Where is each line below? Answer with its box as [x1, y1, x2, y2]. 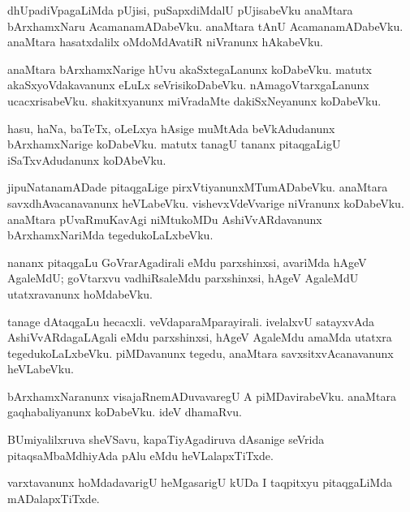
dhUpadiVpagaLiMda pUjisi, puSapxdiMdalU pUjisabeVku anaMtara [7, 2, 353, 18]
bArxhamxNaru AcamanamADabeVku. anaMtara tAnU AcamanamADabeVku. [7, 17, 404, 34]
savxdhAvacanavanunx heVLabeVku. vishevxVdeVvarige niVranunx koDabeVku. [7, 194, 404, 211]
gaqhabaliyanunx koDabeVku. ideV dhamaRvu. [7, 403, 243, 420]
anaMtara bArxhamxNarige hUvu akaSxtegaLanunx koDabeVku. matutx [7, 60, 372, 77]
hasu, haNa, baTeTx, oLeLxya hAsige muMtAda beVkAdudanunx [7, 119, 335, 136]
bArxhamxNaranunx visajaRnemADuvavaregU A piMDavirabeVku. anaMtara [7, 387, 396, 404]
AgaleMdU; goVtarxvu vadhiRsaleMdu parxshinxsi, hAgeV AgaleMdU [7, 269, 359, 286]
